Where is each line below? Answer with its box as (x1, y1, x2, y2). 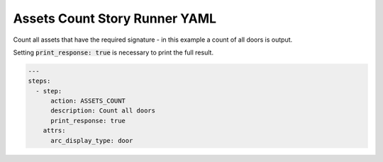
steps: (28, 77, 51, 85)
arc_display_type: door (50, 137, 133, 144)
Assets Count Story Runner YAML (13, 11, 216, 26)
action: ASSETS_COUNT (50, 97, 126, 105)
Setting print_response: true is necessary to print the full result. (13, 48, 214, 57)
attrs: (43, 127, 66, 134)
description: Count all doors (50, 107, 156, 115)
